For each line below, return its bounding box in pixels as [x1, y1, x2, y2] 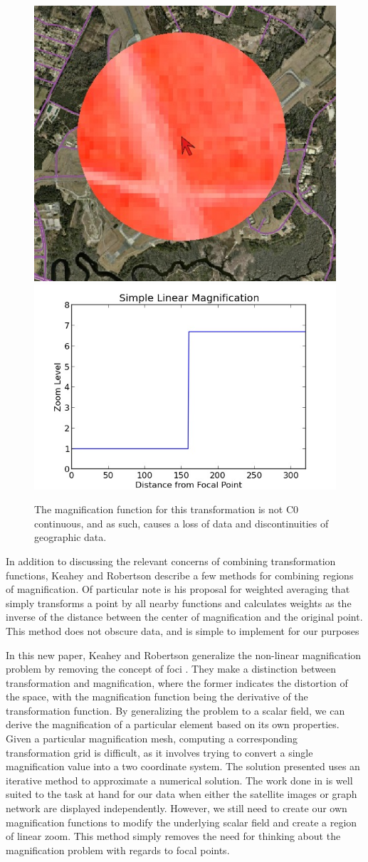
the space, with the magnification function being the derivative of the [6, 689, 308, 704]
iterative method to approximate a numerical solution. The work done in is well [6, 772, 353, 787]
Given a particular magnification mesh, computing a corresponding [6, 731, 298, 746]
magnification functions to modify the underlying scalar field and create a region [6, 814, 357, 829]
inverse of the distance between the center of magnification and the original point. [6, 609, 363, 624]
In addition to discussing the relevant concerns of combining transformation [6, 553, 336, 568]
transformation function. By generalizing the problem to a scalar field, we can [6, 703, 345, 718]
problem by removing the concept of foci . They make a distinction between [6, 661, 337, 676]
